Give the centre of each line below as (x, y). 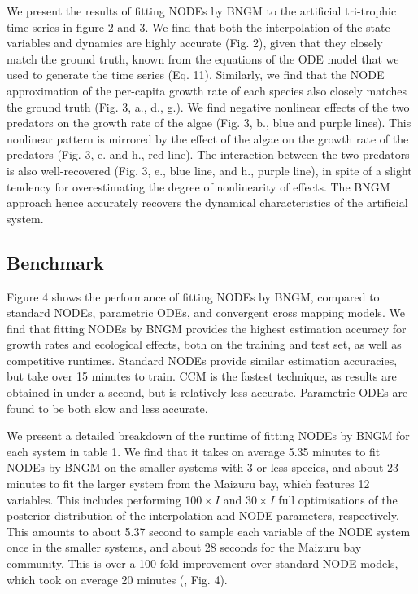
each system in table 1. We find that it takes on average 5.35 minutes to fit (194, 451)
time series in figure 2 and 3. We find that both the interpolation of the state (198, 26)
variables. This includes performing (94, 499)
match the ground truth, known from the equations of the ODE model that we (203, 58)
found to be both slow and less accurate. (107, 408)
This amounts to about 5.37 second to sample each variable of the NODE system (209, 531)
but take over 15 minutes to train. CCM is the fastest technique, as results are (202, 376)
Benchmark (55, 262)
